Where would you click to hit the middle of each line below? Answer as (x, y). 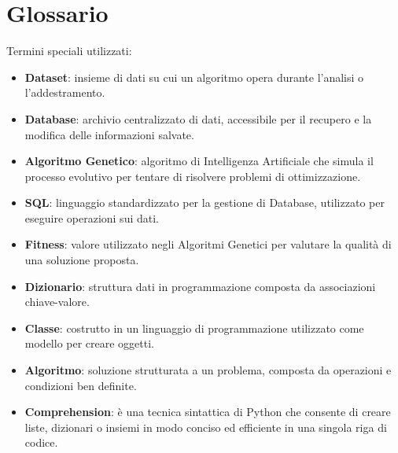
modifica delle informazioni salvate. (109, 134)
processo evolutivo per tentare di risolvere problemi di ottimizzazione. (193, 176)
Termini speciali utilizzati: (69, 51)
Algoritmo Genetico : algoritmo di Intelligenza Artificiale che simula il (199, 161)
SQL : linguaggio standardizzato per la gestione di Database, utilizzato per (205, 203)
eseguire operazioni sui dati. (92, 217)
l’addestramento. (65, 92)
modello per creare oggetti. (90, 343)
